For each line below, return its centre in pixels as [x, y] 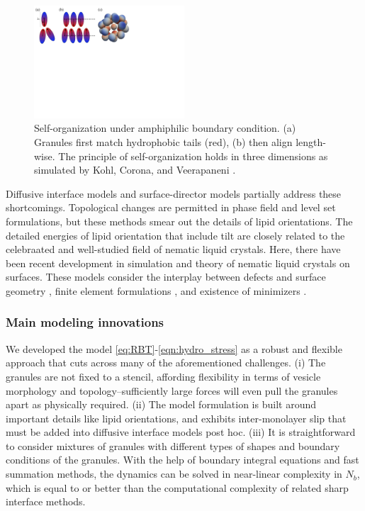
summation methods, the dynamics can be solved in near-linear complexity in [174, 474]
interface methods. [46, 501]
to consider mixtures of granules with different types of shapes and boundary [173, 445]
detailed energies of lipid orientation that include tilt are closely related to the [175, 235]
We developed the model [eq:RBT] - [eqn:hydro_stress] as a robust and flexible [174, 348]
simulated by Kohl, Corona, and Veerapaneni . [135, 170]
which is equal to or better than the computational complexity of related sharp [177, 487]
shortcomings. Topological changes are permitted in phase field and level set [171, 207]
